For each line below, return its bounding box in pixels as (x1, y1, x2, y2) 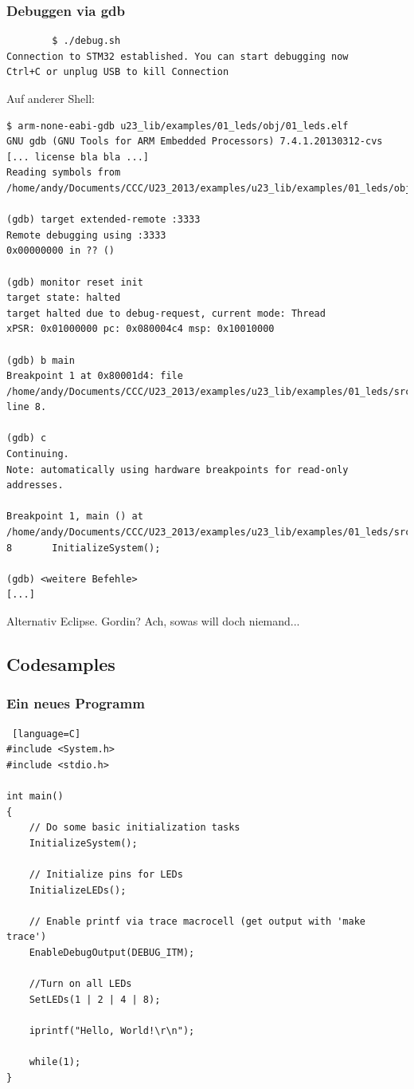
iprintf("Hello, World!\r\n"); (29, 1024, 195, 1036)
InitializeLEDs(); (29, 884, 127, 896)
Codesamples (6, 651, 115, 676)
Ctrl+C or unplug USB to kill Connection (6, 66, 229, 78)
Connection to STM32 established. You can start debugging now (6, 50, 349, 62)
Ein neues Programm (6, 693, 145, 713)
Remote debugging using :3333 (6, 229, 166, 241)
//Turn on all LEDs (29, 978, 132, 990)
